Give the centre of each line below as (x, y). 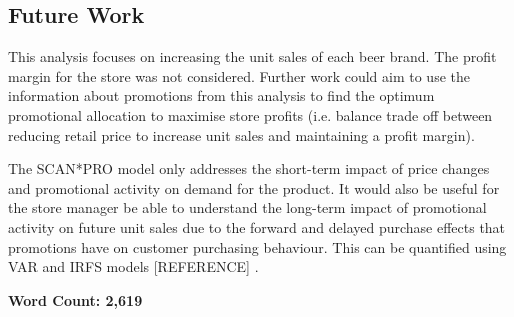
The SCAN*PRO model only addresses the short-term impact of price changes (249, 168)
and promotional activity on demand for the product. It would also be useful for (254, 187)
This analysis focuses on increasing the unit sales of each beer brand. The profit (252, 56)
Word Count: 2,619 (75, 299)
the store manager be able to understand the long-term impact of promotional (247, 207)
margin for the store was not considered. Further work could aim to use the (239, 75)
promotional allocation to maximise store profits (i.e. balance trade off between (250, 114)
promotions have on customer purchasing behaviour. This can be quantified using (257, 246)
